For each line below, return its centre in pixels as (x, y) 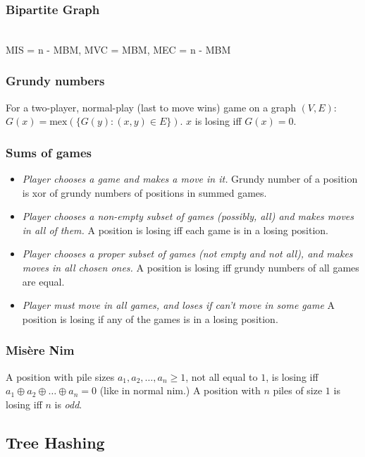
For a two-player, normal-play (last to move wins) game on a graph (151, 107)
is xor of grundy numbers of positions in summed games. (144, 192)
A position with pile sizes (60, 376)
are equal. (43, 281)
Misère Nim (40, 350)
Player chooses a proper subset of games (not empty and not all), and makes (187, 254)
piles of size (298, 390)
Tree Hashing (55, 442)
